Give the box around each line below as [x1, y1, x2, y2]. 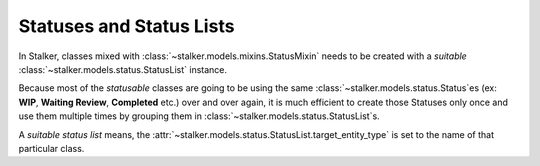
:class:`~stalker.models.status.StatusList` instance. [18, 63, 228, 75]
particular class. [18, 142, 85, 154]
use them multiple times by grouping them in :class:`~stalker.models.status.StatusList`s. [18, 110, 380, 122]
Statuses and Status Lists [18, 15, 235, 37]
